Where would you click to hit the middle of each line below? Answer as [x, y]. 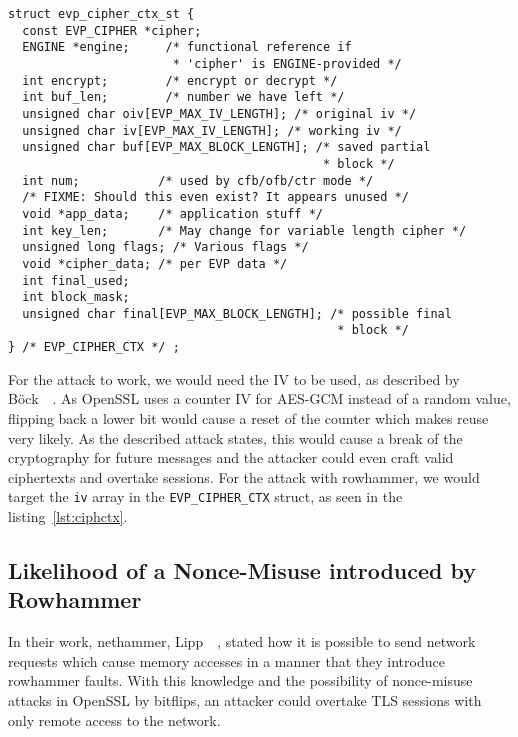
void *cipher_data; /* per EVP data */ [155, 263]
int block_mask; [76, 297]
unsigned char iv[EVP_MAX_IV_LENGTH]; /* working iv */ [212, 130]
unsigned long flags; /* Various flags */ [165, 247]
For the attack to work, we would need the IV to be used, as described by [234, 378]
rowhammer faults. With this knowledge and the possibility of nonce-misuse [240, 680]
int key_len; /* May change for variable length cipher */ [244, 230]
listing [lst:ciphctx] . [68, 516]
